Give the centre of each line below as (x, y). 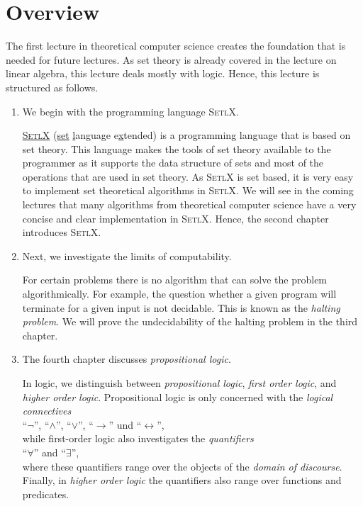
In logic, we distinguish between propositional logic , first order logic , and (179, 383)
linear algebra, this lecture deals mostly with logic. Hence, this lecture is (163, 73)
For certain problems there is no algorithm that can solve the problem (175, 280)
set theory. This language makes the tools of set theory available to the (177, 148)
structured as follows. (52, 87)
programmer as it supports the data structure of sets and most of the (173, 163)
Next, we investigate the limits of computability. (127, 255)
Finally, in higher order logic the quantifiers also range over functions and (182, 480)
